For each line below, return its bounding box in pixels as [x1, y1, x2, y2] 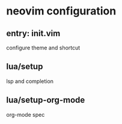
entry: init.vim [6, 28, 61, 39]
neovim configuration [6, 4, 117, 18]
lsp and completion [6, 77, 54, 85]
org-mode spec [6, 111, 45, 118]
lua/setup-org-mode [6, 95, 85, 105]
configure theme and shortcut [6, 44, 81, 51]
